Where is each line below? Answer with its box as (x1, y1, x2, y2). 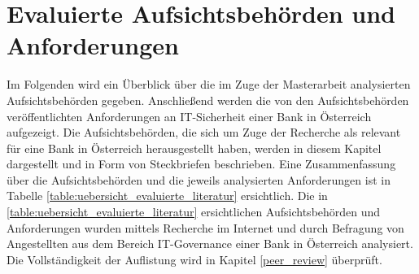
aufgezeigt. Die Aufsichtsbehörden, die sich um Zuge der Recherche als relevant (7, 124, 401, 141)
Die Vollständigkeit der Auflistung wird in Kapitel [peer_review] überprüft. (7, 250, 382, 267)
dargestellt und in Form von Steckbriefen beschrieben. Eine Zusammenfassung (7, 155, 396, 172)
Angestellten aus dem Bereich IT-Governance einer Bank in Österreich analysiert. (7, 235, 413, 252)
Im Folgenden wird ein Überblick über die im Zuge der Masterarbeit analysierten (7, 76, 411, 93)
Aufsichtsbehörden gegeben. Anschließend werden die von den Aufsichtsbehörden (7, 91, 409, 108)
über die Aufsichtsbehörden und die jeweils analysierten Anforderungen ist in (7, 171, 391, 188)
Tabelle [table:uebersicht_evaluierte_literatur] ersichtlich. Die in (7, 187, 328, 204)
